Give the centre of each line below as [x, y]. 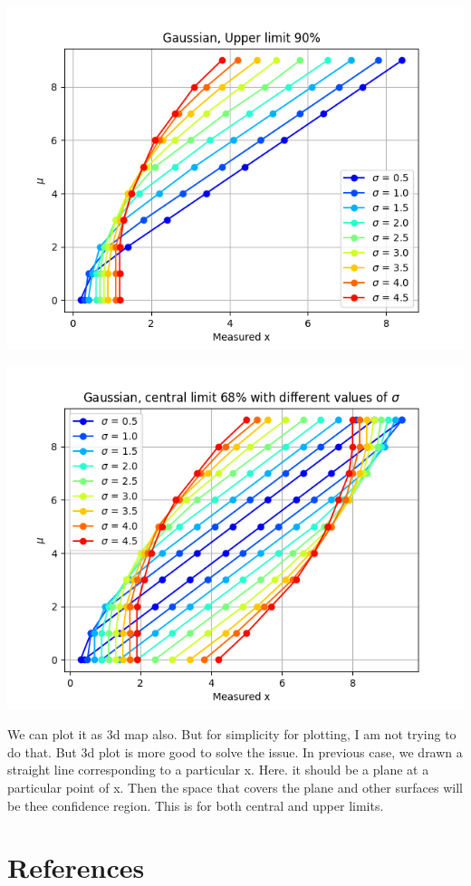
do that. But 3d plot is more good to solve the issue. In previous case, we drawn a [235, 751]
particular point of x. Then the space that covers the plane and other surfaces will [235, 787]
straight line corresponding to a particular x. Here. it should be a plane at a [218, 770]
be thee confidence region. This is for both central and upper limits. [196, 805]
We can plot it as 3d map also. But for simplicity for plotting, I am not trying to [232, 734]
